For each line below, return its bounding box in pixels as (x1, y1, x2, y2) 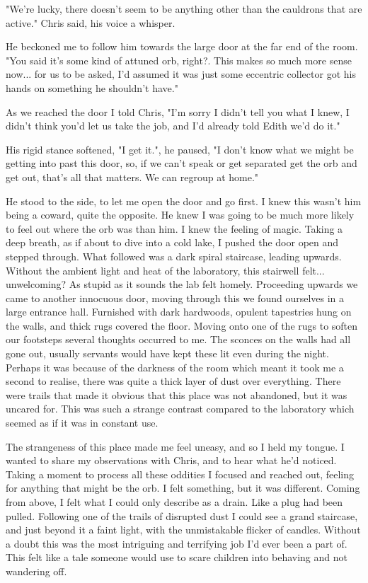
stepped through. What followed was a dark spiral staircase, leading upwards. (6, 248, 342, 263)
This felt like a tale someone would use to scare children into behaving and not (6, 550, 347, 565)
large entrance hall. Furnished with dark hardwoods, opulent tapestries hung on (6, 304, 352, 319)
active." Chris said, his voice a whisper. (6, 15, 176, 30)
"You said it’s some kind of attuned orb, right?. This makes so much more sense (6, 52, 352, 67)
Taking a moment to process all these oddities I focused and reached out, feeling (6, 466, 354, 481)
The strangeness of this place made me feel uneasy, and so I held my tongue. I (6, 439, 345, 454)
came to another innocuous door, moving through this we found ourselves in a (6, 290, 345, 305)
